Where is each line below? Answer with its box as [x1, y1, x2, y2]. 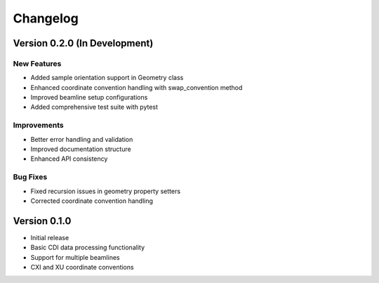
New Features [13, 58, 62, 68]
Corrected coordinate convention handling [30, 197, 154, 205]
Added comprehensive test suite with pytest [30, 103, 158, 112]
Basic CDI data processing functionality [30, 243, 145, 252]
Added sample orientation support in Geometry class [30, 74, 184, 82]
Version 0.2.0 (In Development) [13, 37, 154, 49]
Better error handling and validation [30, 135, 133, 143]
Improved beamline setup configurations [30, 93, 148, 102]
